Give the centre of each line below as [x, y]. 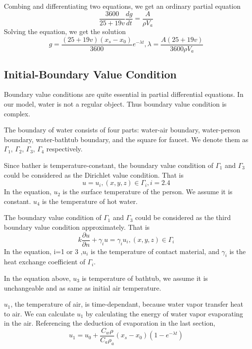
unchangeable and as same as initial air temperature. [83, 287]
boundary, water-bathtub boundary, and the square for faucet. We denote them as [126, 139]
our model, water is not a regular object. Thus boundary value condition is [115, 104]
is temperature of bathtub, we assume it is [145, 278]
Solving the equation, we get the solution [65, 31]
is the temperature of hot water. [90, 201]
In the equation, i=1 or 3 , [43, 251]
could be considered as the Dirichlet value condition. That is [94, 174]
